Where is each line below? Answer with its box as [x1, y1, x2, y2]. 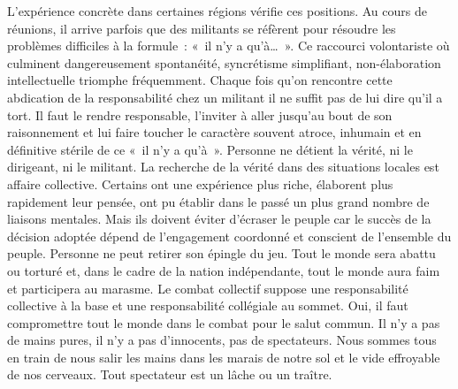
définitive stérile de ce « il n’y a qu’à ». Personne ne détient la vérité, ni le [7, 140, 413, 158]
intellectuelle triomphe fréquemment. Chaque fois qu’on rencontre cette [7, 71, 393, 89]
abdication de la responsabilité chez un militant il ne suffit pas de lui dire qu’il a [7, 88, 443, 106]
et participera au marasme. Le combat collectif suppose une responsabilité [7, 278, 408, 297]
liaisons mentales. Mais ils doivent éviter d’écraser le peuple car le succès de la [7, 210, 431, 228]
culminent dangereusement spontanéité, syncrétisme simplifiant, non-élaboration [7, 53, 441, 72]
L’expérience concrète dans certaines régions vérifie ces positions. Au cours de [7, 2, 427, 19]
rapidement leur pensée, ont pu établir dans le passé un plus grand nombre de [7, 192, 430, 210]
